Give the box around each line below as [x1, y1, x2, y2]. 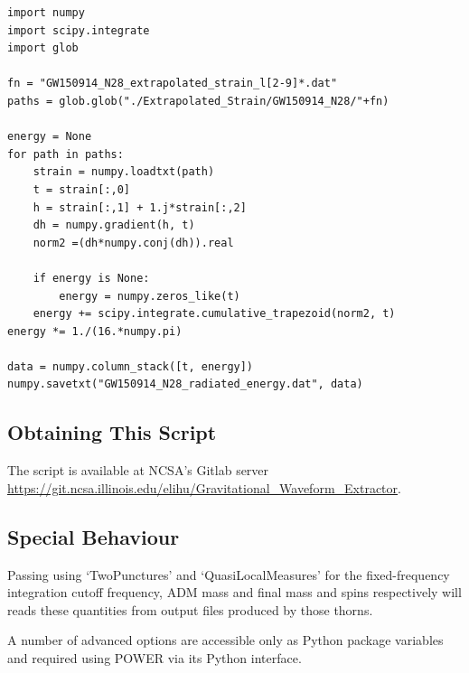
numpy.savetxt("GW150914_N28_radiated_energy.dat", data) [7, 378, 363, 391]
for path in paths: [7, 147, 124, 161]
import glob [7, 42, 79, 55]
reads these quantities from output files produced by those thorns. [7, 600, 373, 619]
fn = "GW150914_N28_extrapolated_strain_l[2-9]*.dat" [7, 77, 338, 90]
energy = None [7, 130, 92, 144]
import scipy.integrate [7, 23, 150, 37]
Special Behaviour [7, 522, 180, 550]
